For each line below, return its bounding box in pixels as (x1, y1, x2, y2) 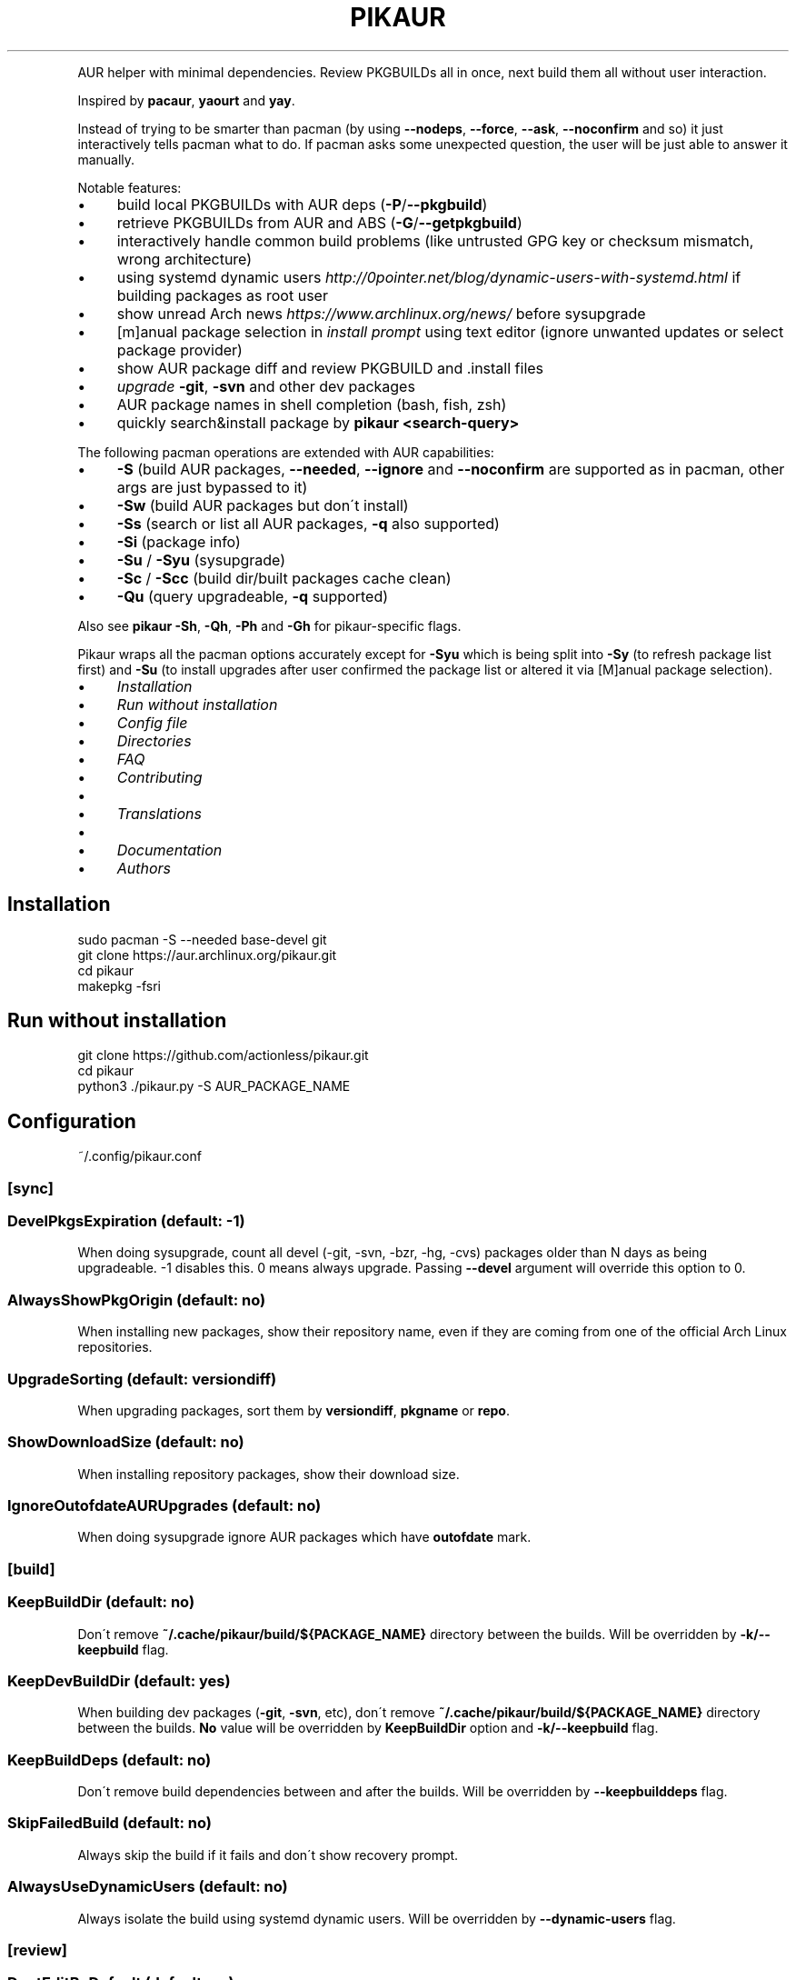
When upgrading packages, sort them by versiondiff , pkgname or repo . (77, 1402, 510, 1418)
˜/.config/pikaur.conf (77, 1148, 202, 1165)
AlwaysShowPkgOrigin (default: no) (7, 1290, 266, 1309)
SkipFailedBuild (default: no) (7, 1814, 212, 1833)
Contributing (116, 767, 203, 786)
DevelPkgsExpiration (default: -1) (7, 1212, 245, 1231)
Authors (116, 858, 171, 877)
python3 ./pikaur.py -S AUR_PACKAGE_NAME (77, 1078, 351, 1095)
